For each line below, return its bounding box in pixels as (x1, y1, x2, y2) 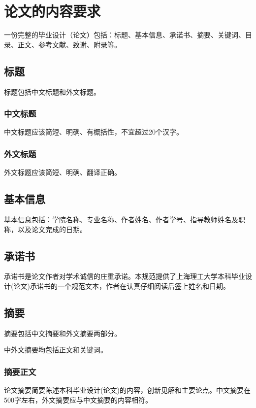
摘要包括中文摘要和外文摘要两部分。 (4, 328, 121, 338)
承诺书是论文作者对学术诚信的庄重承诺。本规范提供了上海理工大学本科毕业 (4, 271, 245, 281)
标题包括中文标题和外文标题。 (4, 86, 100, 97)
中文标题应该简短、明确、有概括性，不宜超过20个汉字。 (4, 127, 183, 137)
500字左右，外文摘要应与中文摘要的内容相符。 (4, 394, 152, 405)
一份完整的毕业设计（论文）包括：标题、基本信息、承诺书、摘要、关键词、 (4, 30, 245, 40)
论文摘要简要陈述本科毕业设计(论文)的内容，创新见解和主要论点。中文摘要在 (4, 385, 251, 395)
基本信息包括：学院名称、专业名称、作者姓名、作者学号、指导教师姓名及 (4, 214, 238, 224)
